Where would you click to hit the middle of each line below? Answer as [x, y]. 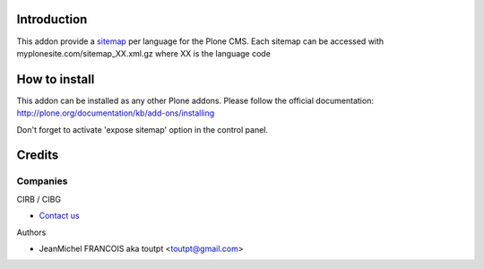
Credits [38, 156]
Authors [31, 232]
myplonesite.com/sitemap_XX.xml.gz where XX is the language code [143, 53]
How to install [56, 79]
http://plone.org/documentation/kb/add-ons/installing [116, 113]
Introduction [52, 19]
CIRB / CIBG [39, 199]
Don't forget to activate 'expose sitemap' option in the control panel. [143, 129]
